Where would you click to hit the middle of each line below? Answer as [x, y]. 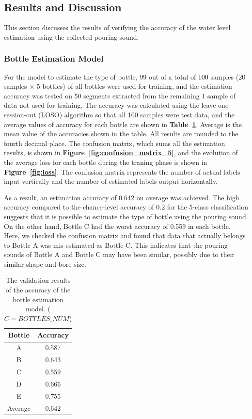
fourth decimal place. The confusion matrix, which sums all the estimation [115, 143]
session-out [20, 114]
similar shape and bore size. [45, 264]
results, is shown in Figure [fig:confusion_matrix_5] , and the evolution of [121, 153]
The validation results [38, 280]
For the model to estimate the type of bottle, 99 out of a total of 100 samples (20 [125, 76]
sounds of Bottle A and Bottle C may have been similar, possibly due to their [119, 254]
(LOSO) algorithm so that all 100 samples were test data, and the [136, 114]
